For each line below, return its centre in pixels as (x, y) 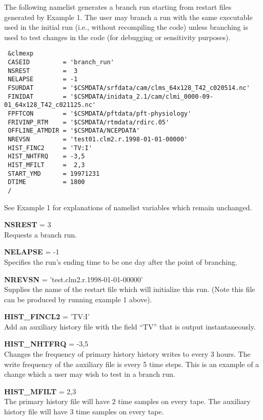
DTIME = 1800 (46, 182)
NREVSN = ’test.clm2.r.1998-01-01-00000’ (74, 279)
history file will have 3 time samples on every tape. (84, 412)
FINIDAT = (37, 96)
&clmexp (21, 54)
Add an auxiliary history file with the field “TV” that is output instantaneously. (130, 326)
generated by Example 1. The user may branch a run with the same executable (128, 17)
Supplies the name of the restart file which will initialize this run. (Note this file (130, 289)
